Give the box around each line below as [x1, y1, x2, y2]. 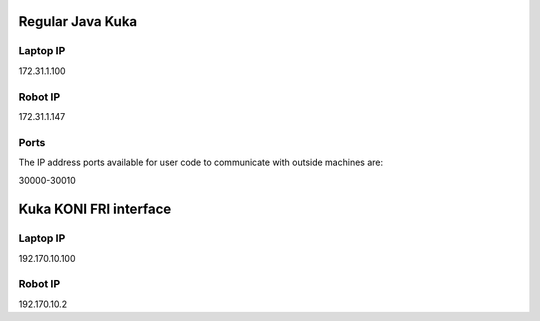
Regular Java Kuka [18, 13, 138, 30]
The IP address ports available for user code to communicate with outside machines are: [18, 156, 384, 169]
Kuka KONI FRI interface [18, 201, 172, 218]
